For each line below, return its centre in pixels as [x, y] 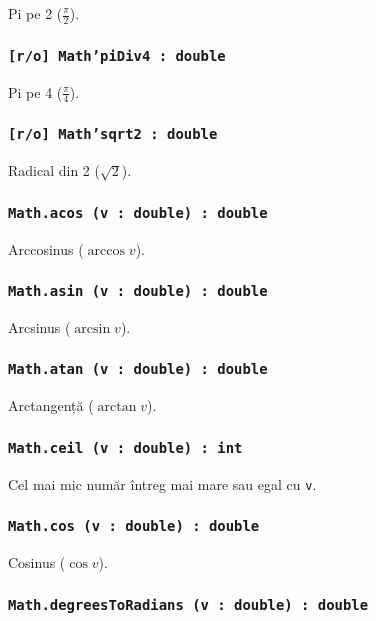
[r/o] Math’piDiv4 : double [117, 55]
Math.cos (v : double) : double [134, 526]
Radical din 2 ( [54, 170]
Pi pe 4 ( [35, 91]
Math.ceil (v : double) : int [125, 447]
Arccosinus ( [46, 248]
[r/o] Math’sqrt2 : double [113, 134]
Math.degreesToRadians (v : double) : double [188, 604]
